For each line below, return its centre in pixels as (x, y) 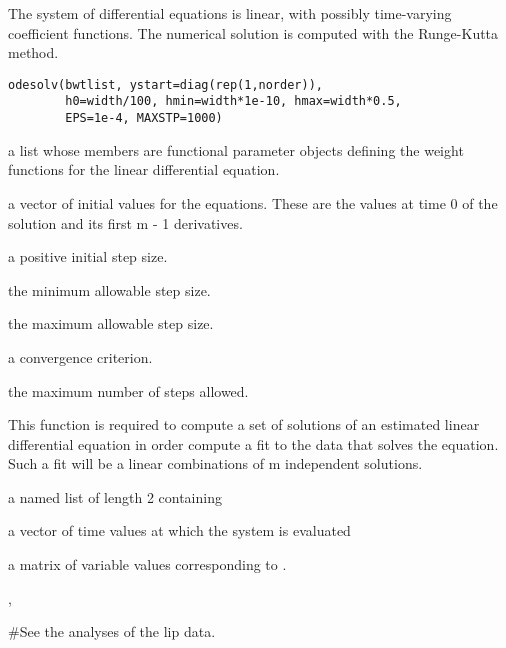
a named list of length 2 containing (115, 496)
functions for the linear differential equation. (144, 169)
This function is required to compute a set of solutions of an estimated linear (244, 424)
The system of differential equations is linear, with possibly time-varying (230, 13)
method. (33, 52)
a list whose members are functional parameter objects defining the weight (236, 149)
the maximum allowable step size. (111, 323)
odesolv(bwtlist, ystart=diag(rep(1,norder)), (165, 84)
